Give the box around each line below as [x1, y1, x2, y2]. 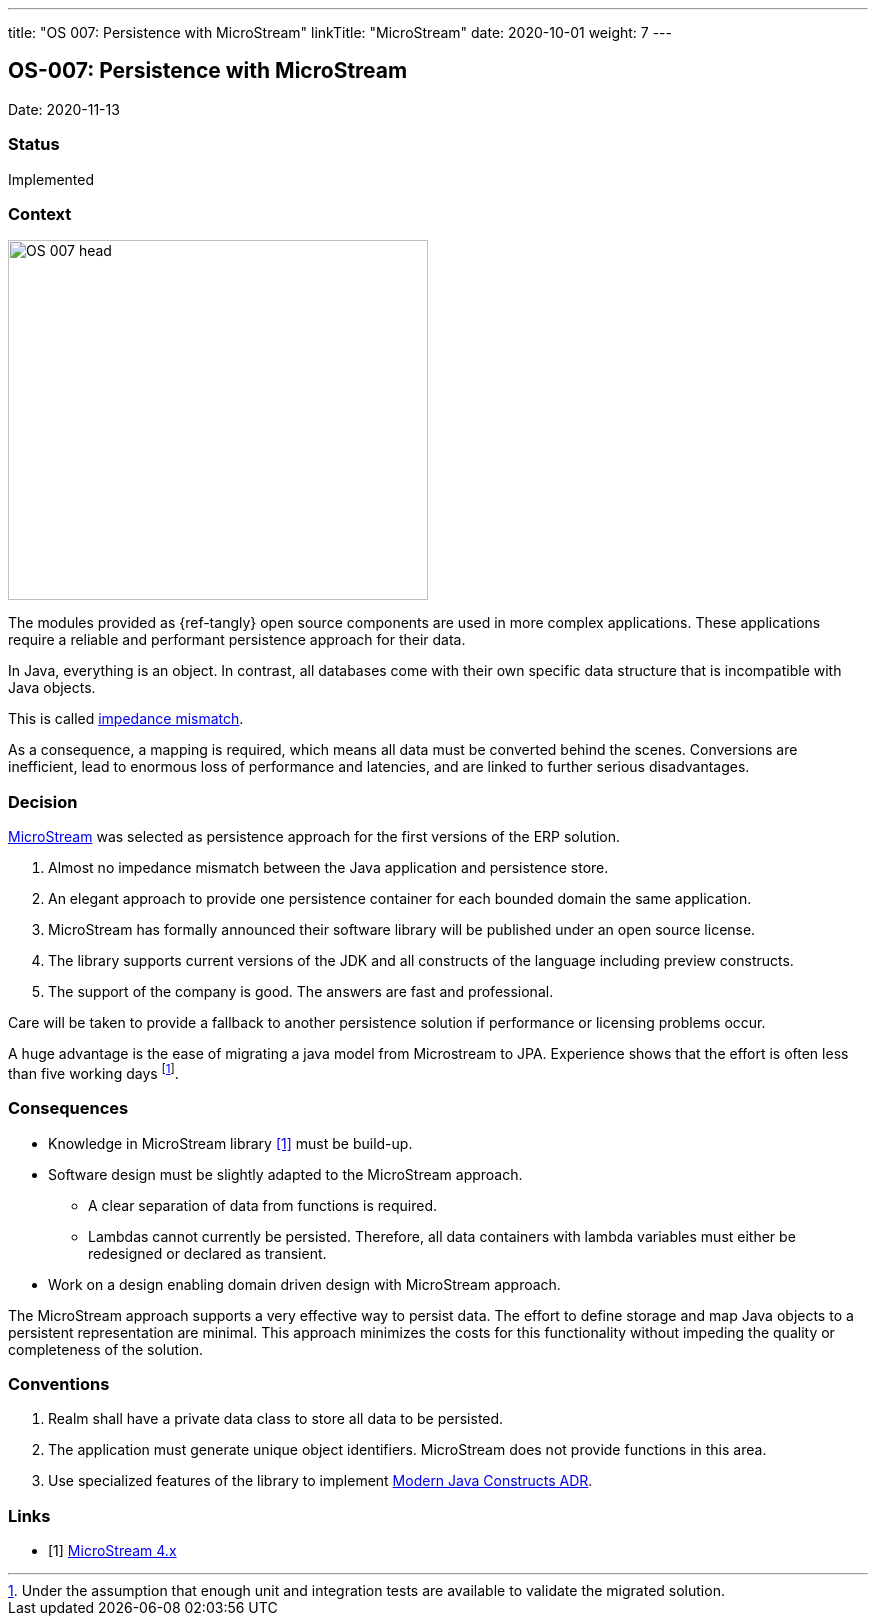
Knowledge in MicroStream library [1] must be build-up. [48, 1134, 413, 1152]
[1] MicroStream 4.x [48, 1542, 177, 1559]
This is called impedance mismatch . [8, 710, 244, 728]
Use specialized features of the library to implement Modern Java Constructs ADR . [48, 1472, 593, 1490]
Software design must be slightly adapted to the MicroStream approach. [48, 1165, 523, 1183]
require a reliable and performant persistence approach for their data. [8, 631, 466, 649]
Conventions [8, 1373, 110, 1394]
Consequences [8, 1098, 129, 1119]
